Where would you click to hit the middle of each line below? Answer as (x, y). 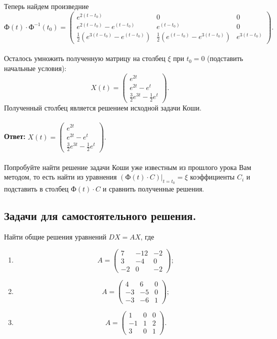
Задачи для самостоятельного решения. (100, 216)
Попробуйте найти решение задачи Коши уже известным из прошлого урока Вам (128, 167)
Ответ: (15, 136)
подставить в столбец (36, 189)
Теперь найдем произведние (46, 6)
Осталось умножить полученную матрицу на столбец (85, 58)
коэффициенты (212, 177)
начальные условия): (35, 68)
